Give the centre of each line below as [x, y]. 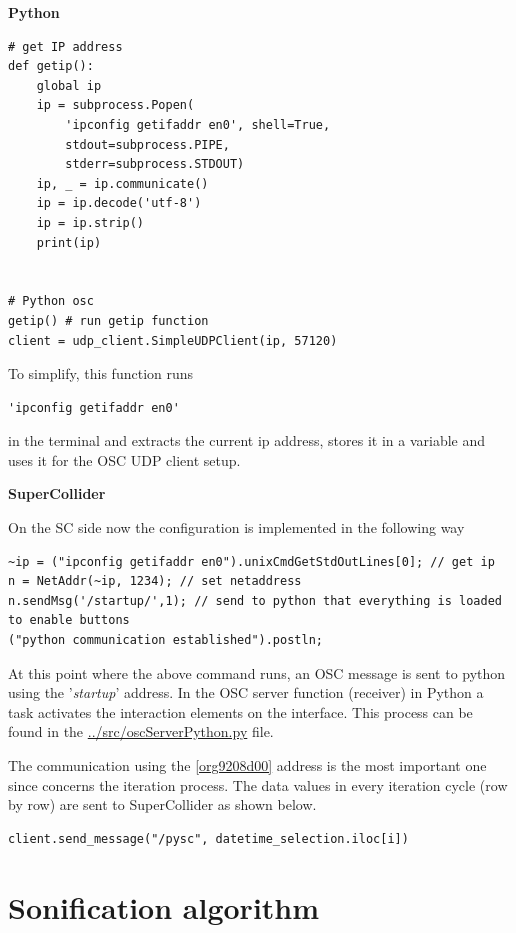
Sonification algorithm [164, 906]
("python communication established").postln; [165, 640]
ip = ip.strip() [90, 222]
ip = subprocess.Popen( [115, 105]
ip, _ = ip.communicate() [122, 183]
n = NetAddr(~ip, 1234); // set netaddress [155, 581]
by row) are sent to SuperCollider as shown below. [162, 804]
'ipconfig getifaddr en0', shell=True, [198, 124]
